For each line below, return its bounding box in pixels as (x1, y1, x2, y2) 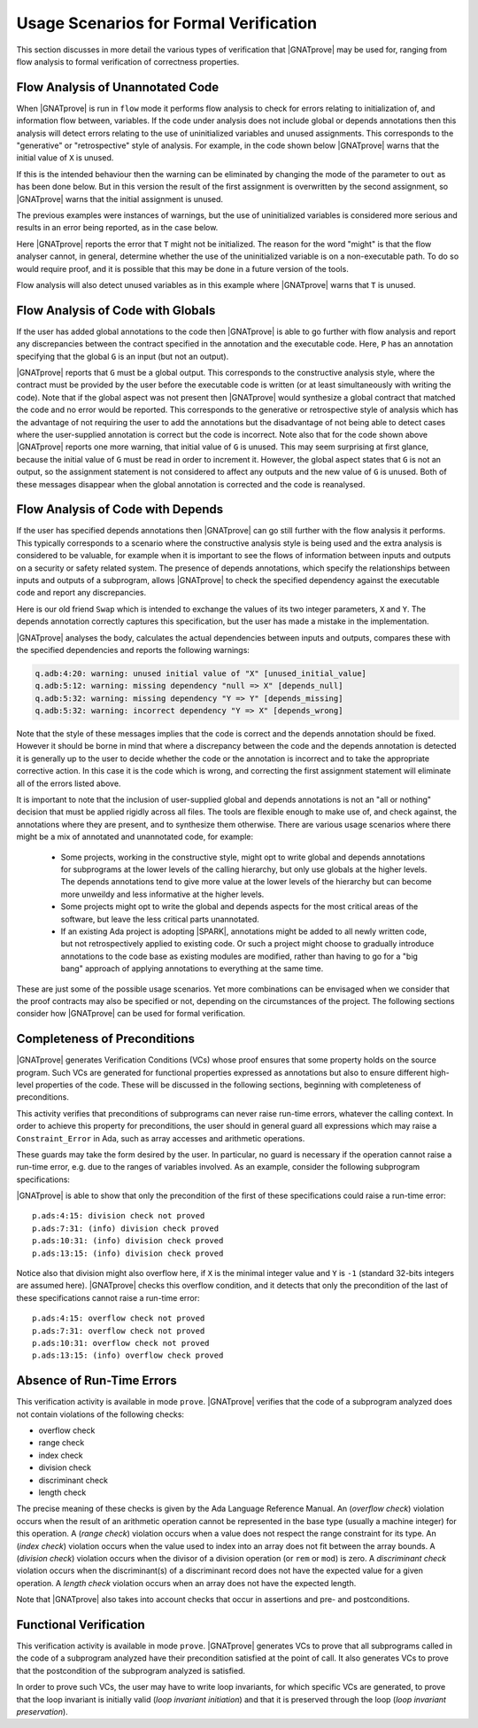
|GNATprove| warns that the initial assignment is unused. (16, 193, 224, 204)
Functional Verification (16, 1617, 145, 1632)
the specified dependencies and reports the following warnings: (16, 644, 250, 655)
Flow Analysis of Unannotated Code (16, 80, 220, 95)
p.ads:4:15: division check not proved (32, 1210, 205, 1221)
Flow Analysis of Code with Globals (16, 302, 216, 318)
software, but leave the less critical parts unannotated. (60, 914, 260, 924)
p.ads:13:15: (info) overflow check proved (32, 1350, 224, 1360)
